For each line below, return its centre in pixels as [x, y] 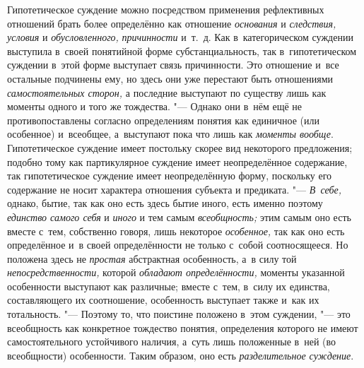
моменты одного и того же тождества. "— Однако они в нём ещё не [155, 106]
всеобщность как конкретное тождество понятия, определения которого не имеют [183, 327]
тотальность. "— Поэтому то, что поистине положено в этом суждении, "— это [179, 314]
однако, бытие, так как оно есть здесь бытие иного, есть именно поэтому [165, 203]
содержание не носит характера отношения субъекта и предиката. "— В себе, [175, 189]
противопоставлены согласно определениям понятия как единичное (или [164, 120]
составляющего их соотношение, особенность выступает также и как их [163, 300]
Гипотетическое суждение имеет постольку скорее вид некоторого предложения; [180, 147]
